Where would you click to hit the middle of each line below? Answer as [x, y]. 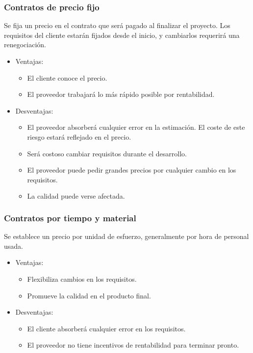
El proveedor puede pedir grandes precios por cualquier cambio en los [132, 170]
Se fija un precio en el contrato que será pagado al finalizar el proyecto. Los [117, 25]
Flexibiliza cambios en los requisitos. [82, 279]
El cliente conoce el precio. [67, 77]
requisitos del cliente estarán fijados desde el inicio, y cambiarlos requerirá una [122, 35]
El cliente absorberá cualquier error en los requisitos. [106, 328]
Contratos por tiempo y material [70, 218]
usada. [13, 246]
